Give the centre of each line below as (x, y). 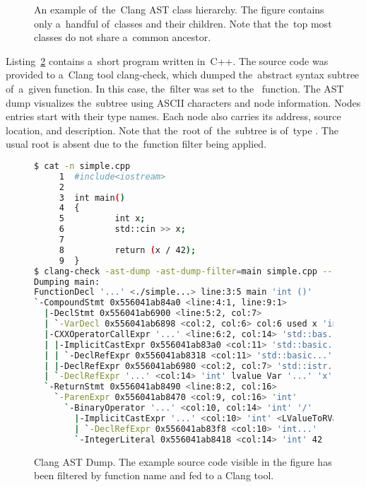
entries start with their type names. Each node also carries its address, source (173, 116)
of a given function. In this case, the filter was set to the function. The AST (175, 88)
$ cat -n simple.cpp (82, 166)
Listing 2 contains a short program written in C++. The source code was (167, 60)
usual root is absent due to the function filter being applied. (136, 144)
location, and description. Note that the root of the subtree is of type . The (172, 130)
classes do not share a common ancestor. (123, 37)
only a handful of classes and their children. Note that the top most (183, 23)
